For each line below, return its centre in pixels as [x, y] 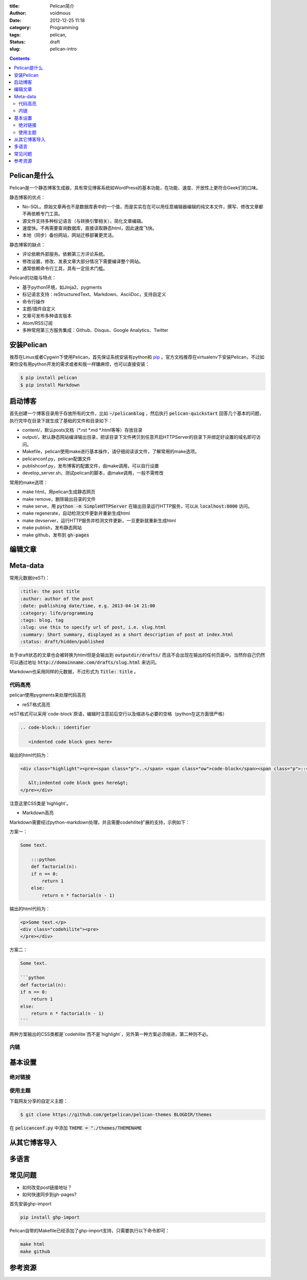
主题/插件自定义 [39, 308]
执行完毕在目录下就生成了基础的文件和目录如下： [61, 420]
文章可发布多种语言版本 [47, 316]
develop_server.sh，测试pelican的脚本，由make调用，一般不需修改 [93, 473]
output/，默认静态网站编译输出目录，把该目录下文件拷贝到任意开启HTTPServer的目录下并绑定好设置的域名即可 [139, 437]
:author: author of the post [57, 599]
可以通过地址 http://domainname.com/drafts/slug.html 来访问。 [84, 662]
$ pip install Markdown [50, 385]
